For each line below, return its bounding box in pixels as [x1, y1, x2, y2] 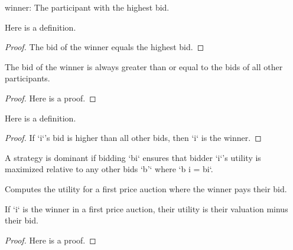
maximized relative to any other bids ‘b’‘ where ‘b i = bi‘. [5, 163, 213, 175]
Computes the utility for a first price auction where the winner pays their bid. [5, 182, 287, 195]
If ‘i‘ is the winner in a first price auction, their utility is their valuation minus [5, 202, 288, 215]
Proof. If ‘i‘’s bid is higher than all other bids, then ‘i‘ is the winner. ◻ [5, 131, 262, 144]
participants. [5, 72, 50, 84]
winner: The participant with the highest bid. [5, 1, 170, 13]
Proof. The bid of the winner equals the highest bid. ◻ [5, 41, 204, 53]
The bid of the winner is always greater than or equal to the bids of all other [5, 60, 283, 73]
